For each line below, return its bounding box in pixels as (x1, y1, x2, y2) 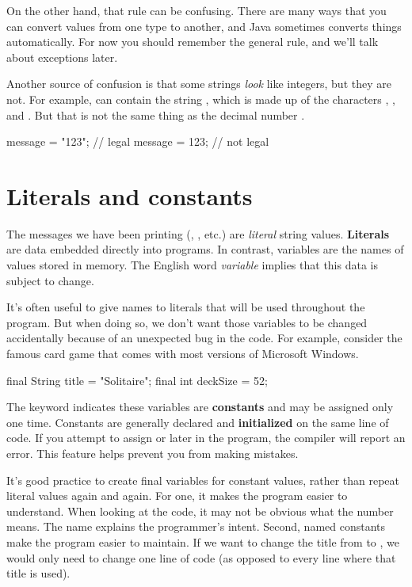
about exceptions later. (6, 48, 118, 65)
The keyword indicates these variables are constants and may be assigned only (6, 398, 394, 415)
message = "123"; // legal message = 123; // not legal (6, 133, 269, 150)
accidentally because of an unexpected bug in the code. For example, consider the (6, 330, 402, 346)
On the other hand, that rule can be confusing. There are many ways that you (6, 2, 387, 18)
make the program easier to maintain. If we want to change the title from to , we (6, 533, 399, 550)
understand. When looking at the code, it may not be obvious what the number (6, 502, 394, 519)
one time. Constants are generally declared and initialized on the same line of (6, 414, 389, 430)
